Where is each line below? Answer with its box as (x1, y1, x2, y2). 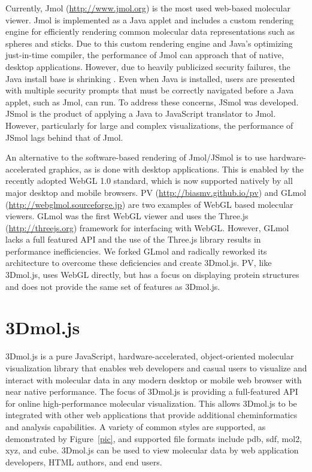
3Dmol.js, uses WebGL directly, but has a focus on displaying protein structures (5, 268, 299, 281)
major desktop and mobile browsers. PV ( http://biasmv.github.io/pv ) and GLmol (5, 186, 307, 198)
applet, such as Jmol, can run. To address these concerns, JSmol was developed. (5, 95, 299, 108)
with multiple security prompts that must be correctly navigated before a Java (5, 84, 294, 96)
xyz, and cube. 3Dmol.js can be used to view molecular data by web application (5, 444, 299, 456)
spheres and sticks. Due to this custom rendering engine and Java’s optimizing (5, 37, 293, 49)
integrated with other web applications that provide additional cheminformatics (5, 409, 298, 421)
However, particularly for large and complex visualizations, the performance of (5, 119, 293, 131)
